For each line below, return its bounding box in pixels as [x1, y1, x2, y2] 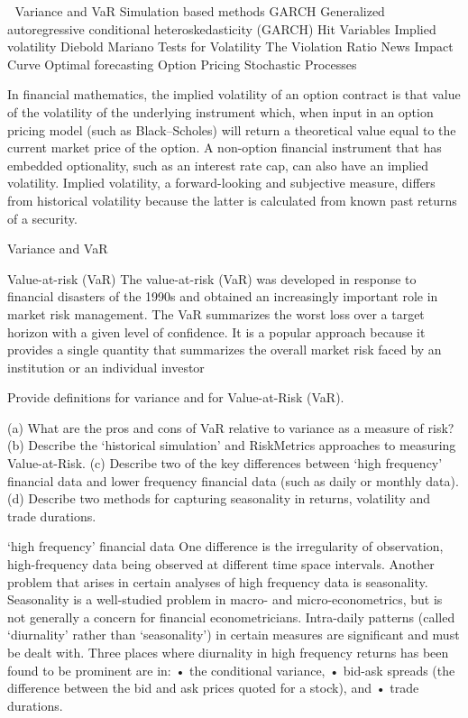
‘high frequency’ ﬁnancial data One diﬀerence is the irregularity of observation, [7, 537, 444, 556]
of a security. [7, 208, 78, 227]
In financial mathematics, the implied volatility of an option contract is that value [7, 85, 461, 104]
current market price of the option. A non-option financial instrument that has [7, 138, 442, 157]
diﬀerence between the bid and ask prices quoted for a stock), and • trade [7, 678, 419, 697]
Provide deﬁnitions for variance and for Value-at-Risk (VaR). [7, 388, 344, 407]
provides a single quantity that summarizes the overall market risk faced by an [7, 340, 442, 359]
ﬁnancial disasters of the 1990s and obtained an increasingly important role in [7, 287, 438, 306]
